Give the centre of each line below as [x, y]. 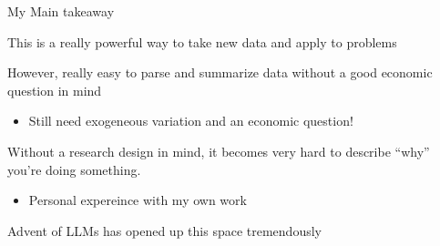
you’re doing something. [74, 169]
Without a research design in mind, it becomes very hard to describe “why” [219, 151]
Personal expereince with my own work [138, 200]
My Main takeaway [61, 11]
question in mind [55, 90]
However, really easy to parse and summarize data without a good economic [220, 72]
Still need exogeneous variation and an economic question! [191, 121]
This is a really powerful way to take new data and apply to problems [202, 41]
